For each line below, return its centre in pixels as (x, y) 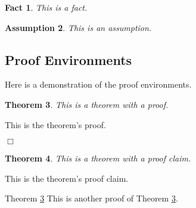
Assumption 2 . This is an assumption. (78, 27)
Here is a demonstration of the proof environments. (98, 84)
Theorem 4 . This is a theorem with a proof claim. (98, 158)
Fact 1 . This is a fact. (46, 7)
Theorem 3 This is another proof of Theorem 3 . (91, 198)
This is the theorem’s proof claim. (67, 178)
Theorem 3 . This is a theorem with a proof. (87, 104)
